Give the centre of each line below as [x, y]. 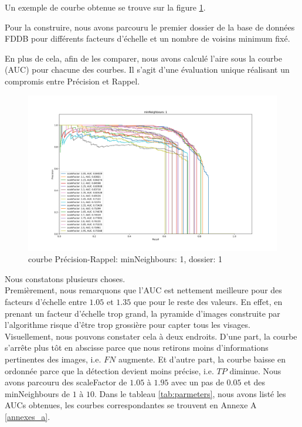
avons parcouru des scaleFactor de [66, 382]
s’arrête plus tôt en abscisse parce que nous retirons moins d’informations [137, 348]
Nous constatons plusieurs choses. [65, 278]
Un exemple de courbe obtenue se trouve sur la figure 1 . [105, 7]
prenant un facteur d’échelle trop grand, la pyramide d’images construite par [142, 313]
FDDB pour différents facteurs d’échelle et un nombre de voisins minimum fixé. [147, 38]
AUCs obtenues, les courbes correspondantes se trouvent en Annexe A [131, 405]
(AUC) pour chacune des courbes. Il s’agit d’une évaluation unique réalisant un [147, 70]
